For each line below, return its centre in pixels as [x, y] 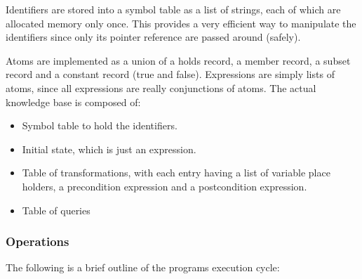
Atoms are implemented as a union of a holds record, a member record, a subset [178, 60]
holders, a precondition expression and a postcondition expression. [165, 186]
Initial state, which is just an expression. [109, 149]
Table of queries [56, 210]
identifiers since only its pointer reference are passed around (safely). [153, 37]
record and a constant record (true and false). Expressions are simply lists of [170, 74]
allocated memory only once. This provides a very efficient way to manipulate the [181, 23]
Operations [38, 241]
